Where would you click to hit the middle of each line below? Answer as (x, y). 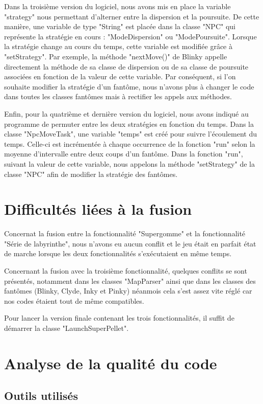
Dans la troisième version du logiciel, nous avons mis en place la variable (117, 6)
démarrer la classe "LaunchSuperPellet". (67, 328)
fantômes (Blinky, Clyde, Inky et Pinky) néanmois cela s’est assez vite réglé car (128, 291)
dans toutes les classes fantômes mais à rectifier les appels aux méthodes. (118, 96)
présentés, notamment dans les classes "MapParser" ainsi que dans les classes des (130, 280)
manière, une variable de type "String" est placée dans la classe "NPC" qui (120, 26)
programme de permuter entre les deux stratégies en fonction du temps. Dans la (129, 124)
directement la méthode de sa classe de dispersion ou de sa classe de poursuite (126, 66)
